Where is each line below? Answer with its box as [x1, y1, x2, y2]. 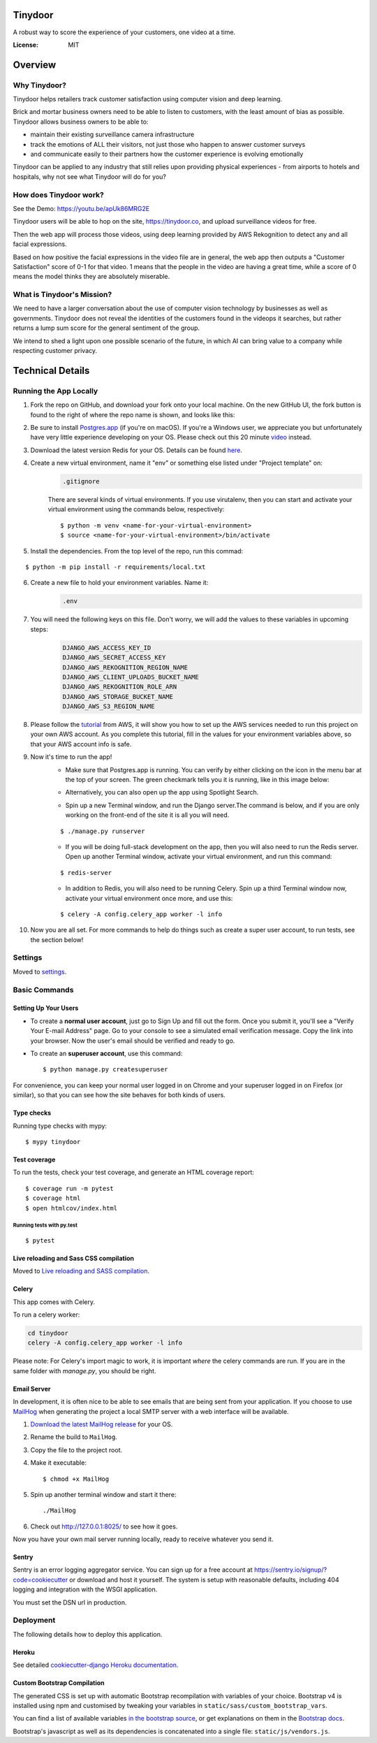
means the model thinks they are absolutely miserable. [13, 273, 170, 281]
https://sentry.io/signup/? [253, 1565, 327, 1574]
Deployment [13, 1615, 56, 1625]
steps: [30, 625, 48, 633]
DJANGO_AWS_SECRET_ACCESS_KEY [62, 653, 166, 662]
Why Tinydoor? [13, 80, 66, 90]
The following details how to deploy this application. [13, 1630, 163, 1638]
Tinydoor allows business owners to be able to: [13, 117, 149, 126]
